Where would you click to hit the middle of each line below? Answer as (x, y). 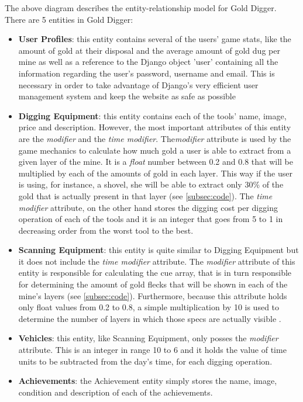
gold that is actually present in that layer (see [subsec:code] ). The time (145, 195)
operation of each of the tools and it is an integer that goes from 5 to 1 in (151, 219)
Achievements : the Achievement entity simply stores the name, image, (148, 381)
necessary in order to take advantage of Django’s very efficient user (138, 84)
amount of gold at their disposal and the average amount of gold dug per (149, 50)
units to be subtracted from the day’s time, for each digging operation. (145, 361)
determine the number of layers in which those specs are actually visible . (150, 318)
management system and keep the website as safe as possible (127, 96)
